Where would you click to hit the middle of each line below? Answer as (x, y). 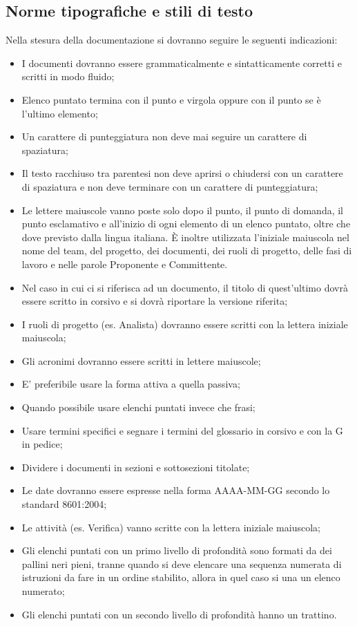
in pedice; (42, 444)
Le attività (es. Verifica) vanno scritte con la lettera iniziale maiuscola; (171, 527)
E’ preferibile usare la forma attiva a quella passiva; (131, 384)
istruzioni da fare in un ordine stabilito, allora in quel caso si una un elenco (181, 577)
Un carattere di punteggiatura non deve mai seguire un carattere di (164, 136)
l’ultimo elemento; (60, 113)
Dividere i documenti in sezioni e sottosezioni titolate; (136, 467)
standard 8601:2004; (64, 504)
